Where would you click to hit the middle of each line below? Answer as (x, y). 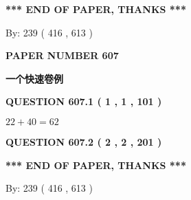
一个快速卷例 (34, 78)
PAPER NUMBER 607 (62, 55)
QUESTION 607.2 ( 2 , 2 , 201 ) (84, 141)
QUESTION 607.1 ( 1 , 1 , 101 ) (84, 101)
